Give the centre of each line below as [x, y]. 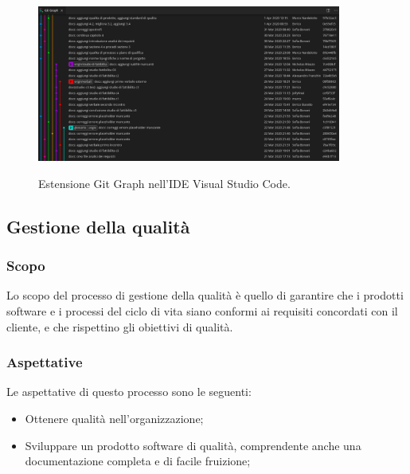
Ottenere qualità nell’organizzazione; [114, 418]
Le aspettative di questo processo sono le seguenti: [129, 392]
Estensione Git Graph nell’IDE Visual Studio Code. [164, 183]
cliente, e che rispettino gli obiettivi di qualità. [120, 326]
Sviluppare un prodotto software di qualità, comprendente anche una [193, 445]
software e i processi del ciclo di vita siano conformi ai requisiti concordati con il [202, 310]
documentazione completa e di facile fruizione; [138, 461]
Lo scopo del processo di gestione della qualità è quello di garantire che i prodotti [205, 295]
